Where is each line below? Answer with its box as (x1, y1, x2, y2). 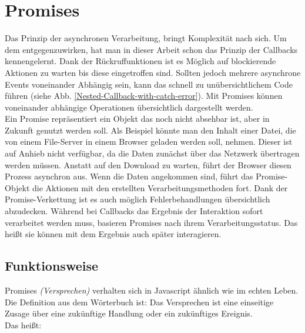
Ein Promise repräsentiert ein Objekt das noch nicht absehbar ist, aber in (5, 112, 270, 125)
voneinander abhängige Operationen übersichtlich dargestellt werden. (5, 101, 253, 113)
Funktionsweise (5, 257, 99, 275)
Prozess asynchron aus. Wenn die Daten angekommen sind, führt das (5, 170, 253, 182)
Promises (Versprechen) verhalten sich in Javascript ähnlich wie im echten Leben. (5, 284, 299, 297)
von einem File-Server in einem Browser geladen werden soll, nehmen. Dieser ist (5, 135, 293, 148)
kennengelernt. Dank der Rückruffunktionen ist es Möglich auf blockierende (5, 55, 276, 67)
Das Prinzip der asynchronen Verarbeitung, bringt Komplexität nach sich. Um (5, 32, 287, 44)
